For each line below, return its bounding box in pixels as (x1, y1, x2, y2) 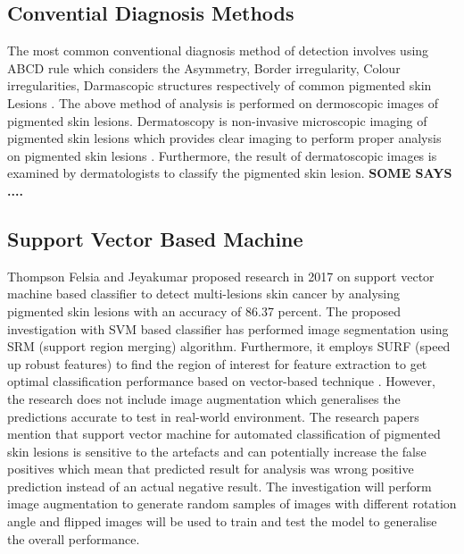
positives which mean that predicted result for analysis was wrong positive (7, 459, 414, 478)
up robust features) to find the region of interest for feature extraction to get (7, 354, 427, 373)
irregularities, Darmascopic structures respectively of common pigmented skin (7, 76, 432, 95)
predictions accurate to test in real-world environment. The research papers (7, 407, 419, 425)
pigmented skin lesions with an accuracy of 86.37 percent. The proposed (7, 301, 402, 320)
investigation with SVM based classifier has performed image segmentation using (7, 319, 449, 338)
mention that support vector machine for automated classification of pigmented (7, 424, 441, 443)
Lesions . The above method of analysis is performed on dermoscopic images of (7, 93, 439, 112)
